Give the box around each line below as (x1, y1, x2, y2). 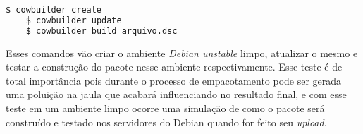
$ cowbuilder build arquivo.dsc (25, 25, 178, 36)
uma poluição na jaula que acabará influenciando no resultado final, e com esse (6, 87, 347, 102)
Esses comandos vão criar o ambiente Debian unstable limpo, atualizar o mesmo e (6, 45, 358, 60)
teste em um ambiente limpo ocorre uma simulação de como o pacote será (6, 101, 325, 115)
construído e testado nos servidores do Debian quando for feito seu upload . (6, 114, 327, 129)
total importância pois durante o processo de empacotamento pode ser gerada (6, 73, 342, 87)
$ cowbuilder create (6, 5, 102, 15)
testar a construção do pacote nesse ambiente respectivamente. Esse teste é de (6, 59, 343, 74)
